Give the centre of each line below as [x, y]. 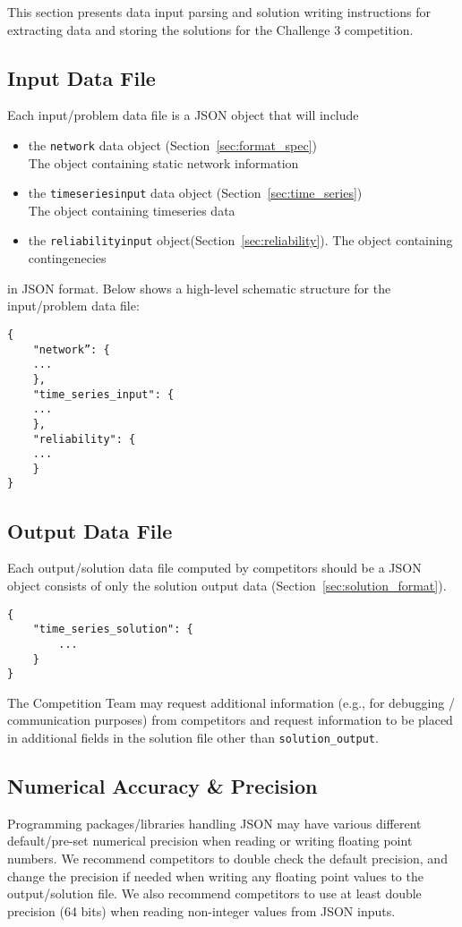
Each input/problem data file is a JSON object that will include [183, 115]
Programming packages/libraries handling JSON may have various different [214, 823]
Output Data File [90, 530]
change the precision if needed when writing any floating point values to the [215, 876]
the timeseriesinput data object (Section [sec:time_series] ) [195, 193]
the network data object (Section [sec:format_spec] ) [172, 145]
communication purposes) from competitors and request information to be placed [230, 720]
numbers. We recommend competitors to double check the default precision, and [227, 859]
